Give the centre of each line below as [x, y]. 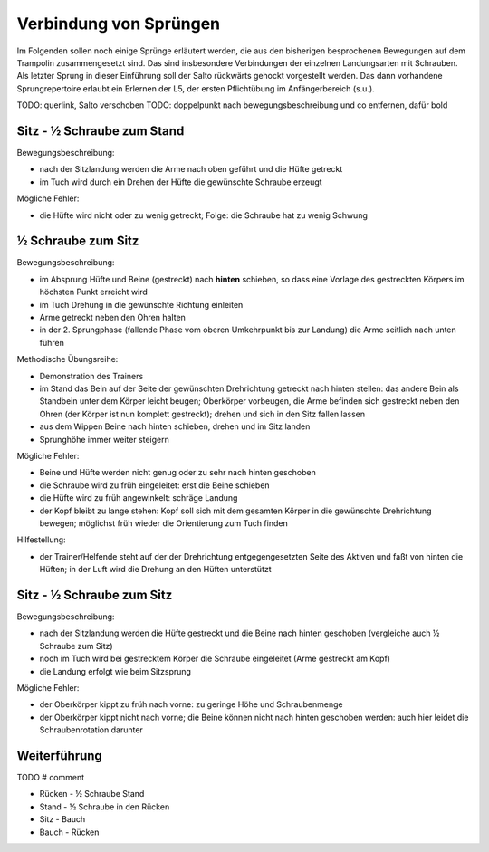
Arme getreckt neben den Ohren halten [112, 318]
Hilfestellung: [42, 540]
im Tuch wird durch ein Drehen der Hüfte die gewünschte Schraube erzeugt [181, 182]
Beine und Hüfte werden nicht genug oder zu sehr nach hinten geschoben [177, 473]
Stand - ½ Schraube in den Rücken [105, 807]
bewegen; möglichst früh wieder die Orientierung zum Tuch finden [164, 523]
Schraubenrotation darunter [91, 730]
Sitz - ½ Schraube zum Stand [101, 131]
